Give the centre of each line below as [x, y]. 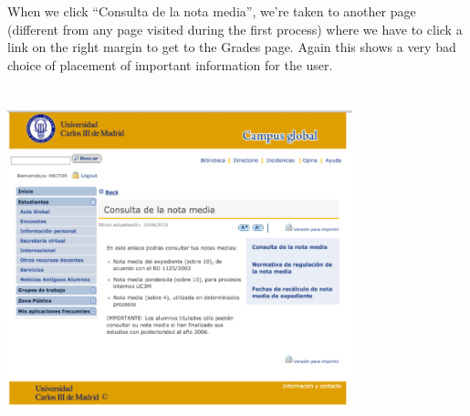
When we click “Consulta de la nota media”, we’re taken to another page [212, 11]
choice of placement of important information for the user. [170, 64]
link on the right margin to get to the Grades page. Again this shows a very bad [232, 47]
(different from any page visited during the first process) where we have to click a [235, 29]
